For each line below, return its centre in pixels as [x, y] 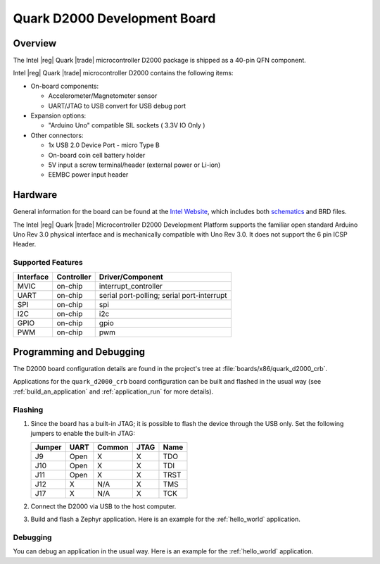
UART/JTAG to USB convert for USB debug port [117, 106]
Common [113, 447]
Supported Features [48, 263]
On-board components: [65, 86]
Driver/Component [131, 277]
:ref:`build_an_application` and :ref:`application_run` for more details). [113, 391]
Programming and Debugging [79, 352]
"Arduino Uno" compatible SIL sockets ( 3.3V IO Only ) [127, 125]
